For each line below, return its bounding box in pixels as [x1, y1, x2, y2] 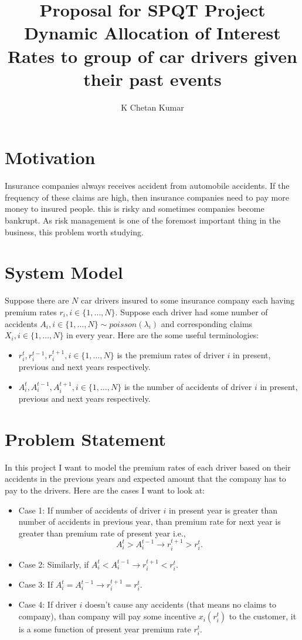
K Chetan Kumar [121, 101, 184, 113]
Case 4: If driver [18, 598, 77, 611]
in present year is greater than [169, 504, 278, 516]
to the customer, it [229, 610, 297, 622]
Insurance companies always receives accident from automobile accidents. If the [5, 179, 290, 192]
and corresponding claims [161, 317, 253, 329]
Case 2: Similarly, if [18, 558, 89, 570]
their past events [83, 66, 222, 91]
